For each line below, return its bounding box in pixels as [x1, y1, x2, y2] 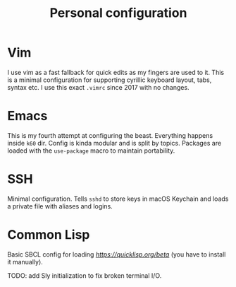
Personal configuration [49, 5, 187, 21]
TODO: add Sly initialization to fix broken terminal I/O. [7, 271, 162, 280]
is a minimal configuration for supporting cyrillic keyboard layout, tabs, [7, 76, 212, 84]
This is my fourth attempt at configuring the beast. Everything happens [7, 131, 213, 139]
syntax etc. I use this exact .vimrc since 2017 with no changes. [7, 83, 190, 91]
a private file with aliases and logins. [7, 201, 113, 210]
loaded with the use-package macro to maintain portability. [7, 146, 175, 155]
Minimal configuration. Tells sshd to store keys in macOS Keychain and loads [7, 194, 229, 203]
